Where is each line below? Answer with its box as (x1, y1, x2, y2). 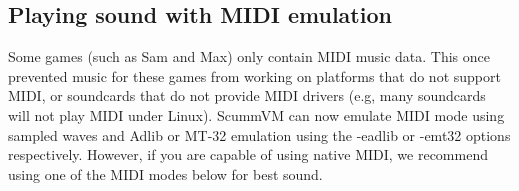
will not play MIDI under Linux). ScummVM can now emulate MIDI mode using (8, 104, 505, 125)
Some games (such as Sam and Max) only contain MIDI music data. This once (8, 46, 490, 67)
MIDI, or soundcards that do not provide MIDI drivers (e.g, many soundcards (8, 85, 486, 106)
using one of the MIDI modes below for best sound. (8, 163, 323, 184)
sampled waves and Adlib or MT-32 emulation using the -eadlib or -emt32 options (8, 124, 511, 145)
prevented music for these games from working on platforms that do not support (8, 65, 501, 86)
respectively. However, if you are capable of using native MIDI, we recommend (8, 144, 488, 165)
